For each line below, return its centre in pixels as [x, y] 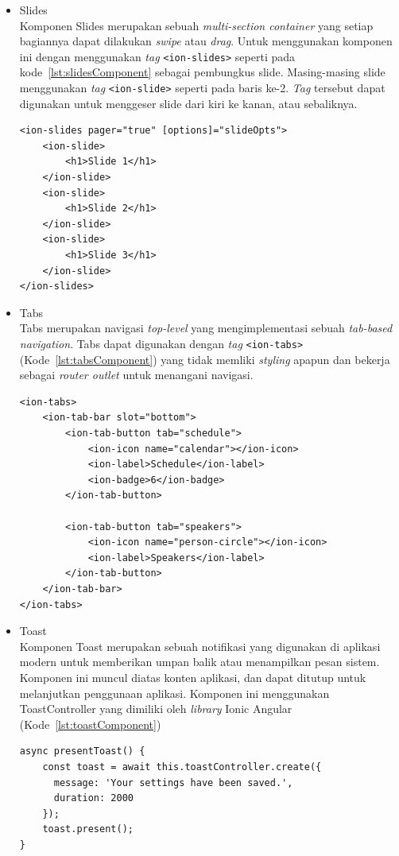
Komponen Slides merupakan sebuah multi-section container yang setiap [196, 25]
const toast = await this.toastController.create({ [182, 767]
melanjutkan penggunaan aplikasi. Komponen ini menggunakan [174, 693]
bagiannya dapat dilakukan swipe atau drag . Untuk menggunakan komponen [206, 41]
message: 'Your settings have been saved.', [173, 782]
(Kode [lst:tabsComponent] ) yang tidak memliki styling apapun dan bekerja [205, 359]
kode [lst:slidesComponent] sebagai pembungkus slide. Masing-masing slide [202, 72]
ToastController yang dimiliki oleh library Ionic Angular [156, 709]
